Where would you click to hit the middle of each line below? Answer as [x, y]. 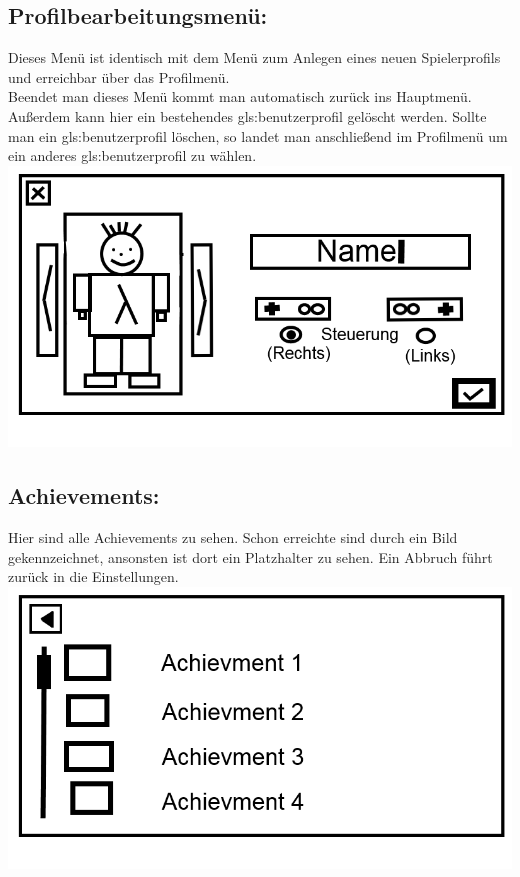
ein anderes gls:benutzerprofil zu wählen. [132, 155]
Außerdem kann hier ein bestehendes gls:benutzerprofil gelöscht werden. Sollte [247, 115]
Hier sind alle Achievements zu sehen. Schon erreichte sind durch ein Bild [233, 537]
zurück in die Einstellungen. [93, 576]
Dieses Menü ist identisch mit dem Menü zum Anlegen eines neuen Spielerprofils [254, 57]
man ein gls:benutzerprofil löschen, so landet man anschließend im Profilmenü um [258, 135]
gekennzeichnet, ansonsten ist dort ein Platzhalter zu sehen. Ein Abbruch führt [250, 556]
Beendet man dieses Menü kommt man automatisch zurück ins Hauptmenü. [240, 96]
